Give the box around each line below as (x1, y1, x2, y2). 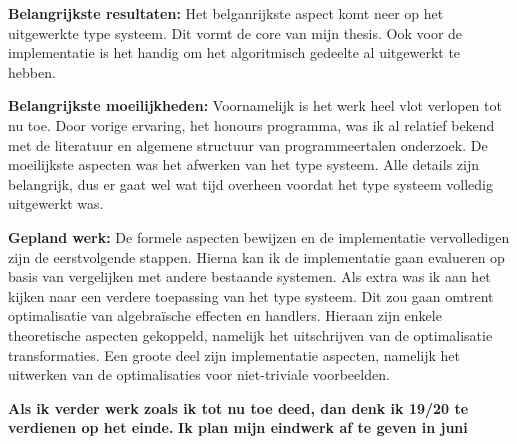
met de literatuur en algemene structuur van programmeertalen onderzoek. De (8, 134, 488, 155)
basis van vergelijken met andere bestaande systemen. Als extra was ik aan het (8, 266, 491, 287)
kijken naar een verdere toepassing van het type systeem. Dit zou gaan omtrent (8, 285, 494, 306)
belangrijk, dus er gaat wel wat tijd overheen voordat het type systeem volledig (8, 173, 493, 194)
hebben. (8, 61, 56, 82)
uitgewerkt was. (8, 193, 104, 214)
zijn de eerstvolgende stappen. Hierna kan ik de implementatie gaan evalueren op (8, 246, 505, 267)
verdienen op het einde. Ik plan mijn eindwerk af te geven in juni (8, 417, 468, 438)
